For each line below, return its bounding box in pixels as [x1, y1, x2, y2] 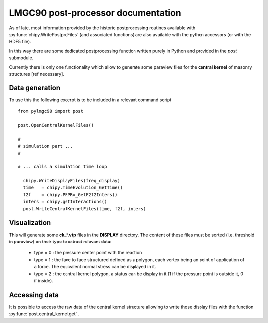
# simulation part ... [18, 143, 73, 149]
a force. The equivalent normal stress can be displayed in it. [34, 264, 156, 270]
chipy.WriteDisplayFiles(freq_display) [23, 178, 120, 184]
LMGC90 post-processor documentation [9, 7, 181, 18]
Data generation [9, 83, 61, 92]
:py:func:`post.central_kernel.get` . [9, 311, 80, 317]
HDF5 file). [9, 39, 32, 45]
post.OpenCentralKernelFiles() [18, 122, 94, 128]
